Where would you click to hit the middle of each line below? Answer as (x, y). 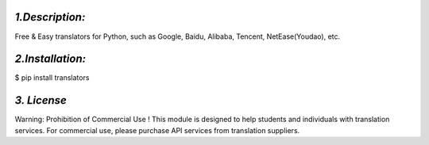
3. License (41, 100)
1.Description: (50, 17)
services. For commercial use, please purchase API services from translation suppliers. (157, 130)
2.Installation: (50, 59)
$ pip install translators (52, 78)
